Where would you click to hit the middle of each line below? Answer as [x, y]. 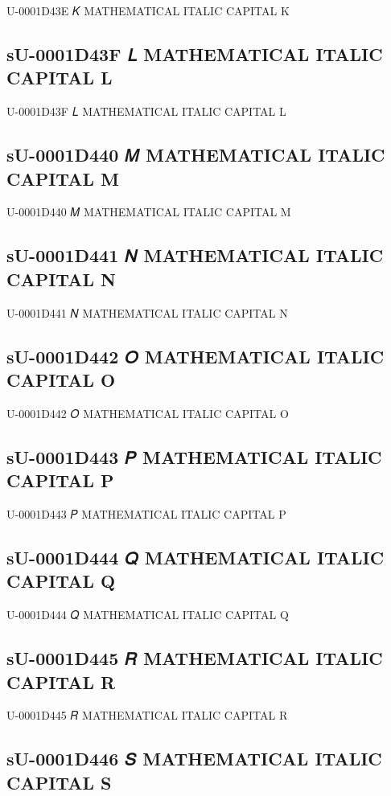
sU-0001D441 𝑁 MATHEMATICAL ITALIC [195, 255]
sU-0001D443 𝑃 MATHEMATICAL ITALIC [194, 456]
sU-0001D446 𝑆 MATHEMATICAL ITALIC [194, 759]
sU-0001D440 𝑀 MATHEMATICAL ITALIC [196, 155]
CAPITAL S [59, 782]
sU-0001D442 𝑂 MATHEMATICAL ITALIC [195, 356]
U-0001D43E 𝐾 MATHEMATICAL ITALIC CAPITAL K [148, 10]
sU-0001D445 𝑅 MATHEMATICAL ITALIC [195, 658]
